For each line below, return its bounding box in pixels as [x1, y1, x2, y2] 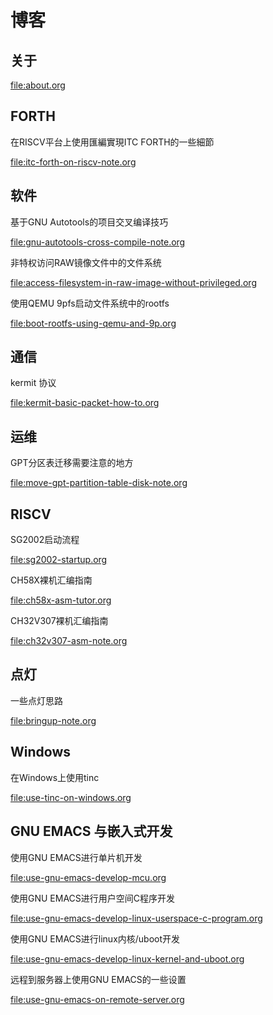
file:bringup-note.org [10, 714, 97, 726]
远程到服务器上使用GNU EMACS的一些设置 [10, 973, 187, 985]
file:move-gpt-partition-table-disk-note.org [10, 477, 188, 489]
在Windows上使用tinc [10, 771, 100, 783]
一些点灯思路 [10, 694, 63, 706]
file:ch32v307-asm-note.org [10, 635, 128, 647]
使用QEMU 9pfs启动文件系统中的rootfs [10, 297, 170, 309]
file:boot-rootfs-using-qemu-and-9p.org [10, 317, 177, 329]
